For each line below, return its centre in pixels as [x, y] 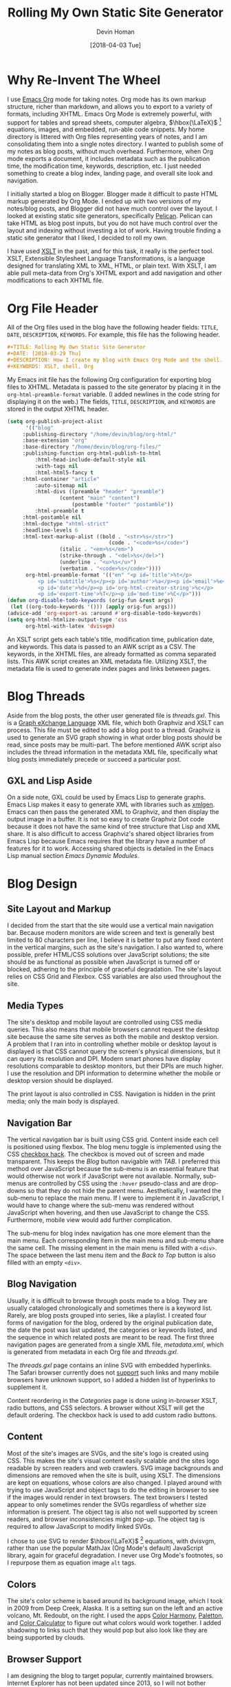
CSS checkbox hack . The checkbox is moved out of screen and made [106, 1154]
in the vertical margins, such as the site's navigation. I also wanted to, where [115, 947]
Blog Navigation [42, 1284]
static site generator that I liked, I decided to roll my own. [88, 238]
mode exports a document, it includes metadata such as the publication [109, 159]
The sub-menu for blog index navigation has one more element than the [109, 1234]
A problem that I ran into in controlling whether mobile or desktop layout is [112, 1044]
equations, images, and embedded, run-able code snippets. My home [106, 129]
